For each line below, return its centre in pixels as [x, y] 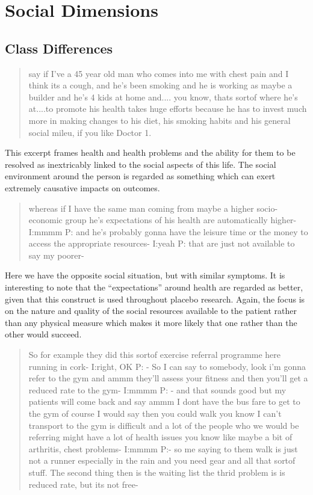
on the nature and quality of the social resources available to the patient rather [151, 311]
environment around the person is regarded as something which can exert [140, 176]
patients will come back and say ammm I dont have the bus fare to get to [164, 401]
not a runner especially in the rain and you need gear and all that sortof [162, 460]
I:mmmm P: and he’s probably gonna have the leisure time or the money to [168, 231]
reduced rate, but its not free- [83, 484]
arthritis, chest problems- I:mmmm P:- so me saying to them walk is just [163, 448]
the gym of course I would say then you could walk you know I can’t [155, 414]
